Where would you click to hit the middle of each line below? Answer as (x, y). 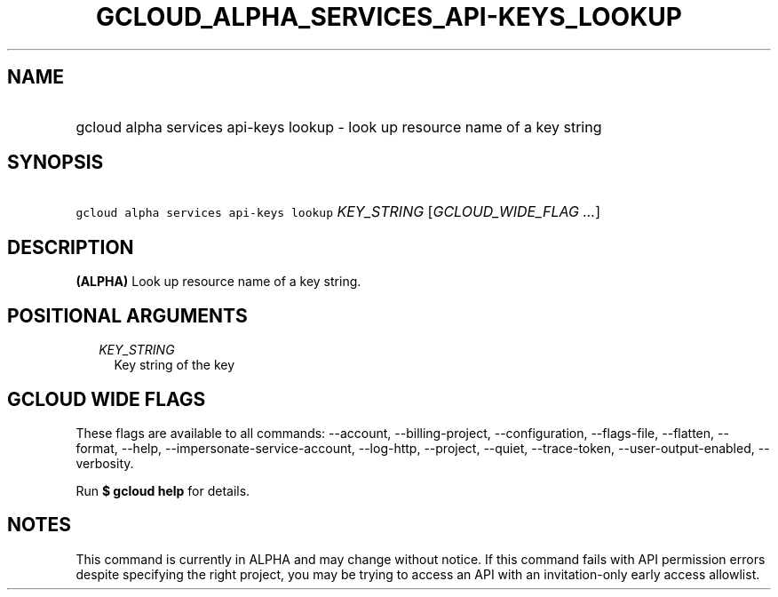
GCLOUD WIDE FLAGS (107, 399)
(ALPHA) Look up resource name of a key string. (218, 282)
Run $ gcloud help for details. (163, 490)
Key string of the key (175, 365)
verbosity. (105, 463)
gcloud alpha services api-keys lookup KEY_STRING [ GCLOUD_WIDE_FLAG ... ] (338, 212)
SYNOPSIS (56, 163)
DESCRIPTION (71, 247)
